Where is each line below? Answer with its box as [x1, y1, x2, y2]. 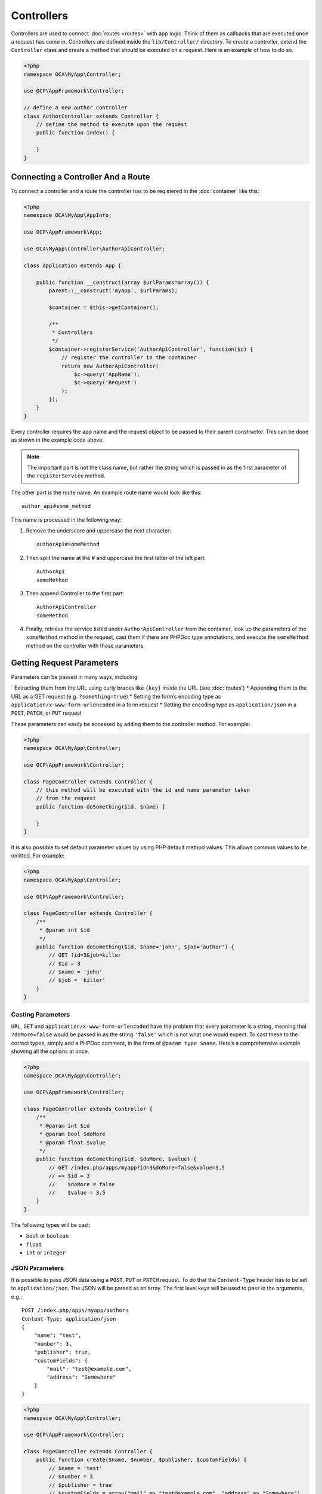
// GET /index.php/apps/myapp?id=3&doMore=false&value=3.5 [48, 1164, 225, 1171]
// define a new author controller [23, 105, 128, 111]
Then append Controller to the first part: [26, 589, 125, 597]
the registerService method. [27, 472, 106, 479]
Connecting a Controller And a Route [11, 172, 150, 182]
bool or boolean [26, 1232, 69, 1239]
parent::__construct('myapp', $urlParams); [48, 287, 178, 294]
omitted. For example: [11, 852, 65, 859]
